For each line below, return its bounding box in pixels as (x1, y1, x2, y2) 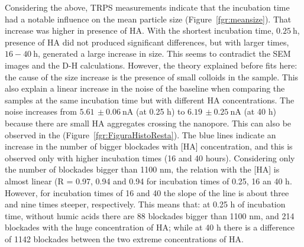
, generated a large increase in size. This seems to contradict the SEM (38, 47, 291, 60)
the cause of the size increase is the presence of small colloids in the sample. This (5, 70, 299, 83)
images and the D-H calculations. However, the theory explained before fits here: (5, 58, 297, 71)
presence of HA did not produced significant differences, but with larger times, (5, 35, 289, 48)
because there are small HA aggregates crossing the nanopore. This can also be (5, 116, 292, 129)
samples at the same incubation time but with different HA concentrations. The (5, 93, 295, 106)
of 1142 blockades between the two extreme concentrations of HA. (5, 232, 244, 245)
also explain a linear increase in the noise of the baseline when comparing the (5, 82, 285, 95)
